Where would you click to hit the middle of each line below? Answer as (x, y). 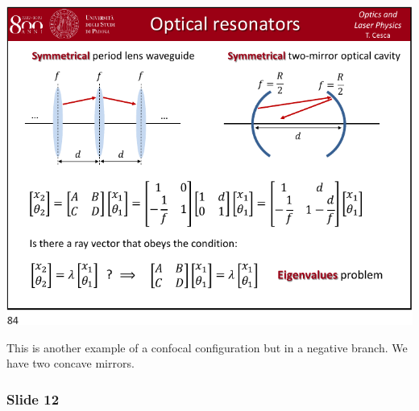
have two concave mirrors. (71, 363)
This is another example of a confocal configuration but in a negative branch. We (207, 347)
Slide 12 (33, 399)
